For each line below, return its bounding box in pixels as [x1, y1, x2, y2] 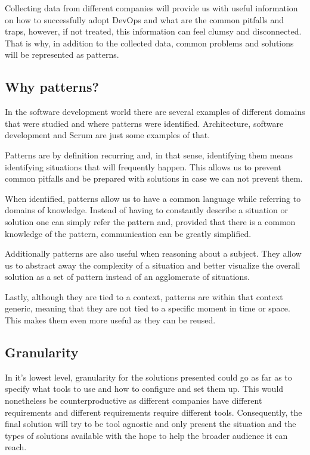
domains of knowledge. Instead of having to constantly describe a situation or [5, 204, 288, 216]
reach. [5, 441, 27, 453]
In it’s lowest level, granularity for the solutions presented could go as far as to [5, 370, 292, 383]
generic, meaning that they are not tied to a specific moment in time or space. [5, 302, 290, 314]
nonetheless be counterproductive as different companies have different [5, 394, 262, 407]
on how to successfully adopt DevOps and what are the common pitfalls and [5, 13, 284, 26]
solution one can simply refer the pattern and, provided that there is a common [5, 215, 296, 227]
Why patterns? [5, 77, 99, 96]
